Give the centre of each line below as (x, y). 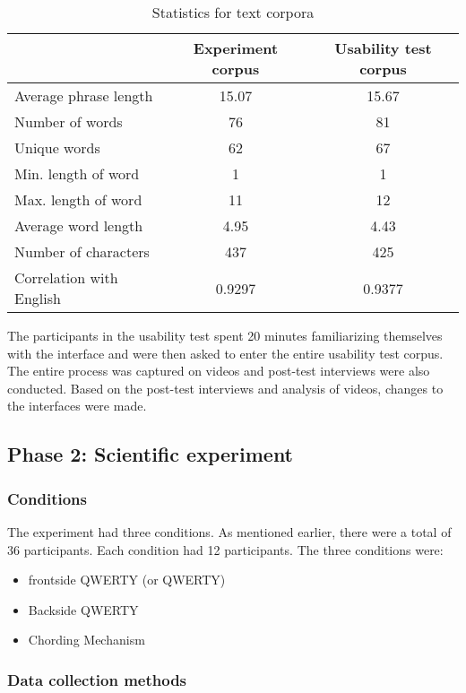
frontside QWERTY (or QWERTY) (127, 580)
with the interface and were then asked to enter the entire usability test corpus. (225, 353)
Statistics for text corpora (233, 12)
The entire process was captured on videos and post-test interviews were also (219, 371)
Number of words (69, 121)
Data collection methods (97, 679)
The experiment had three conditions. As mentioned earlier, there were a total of (229, 531)
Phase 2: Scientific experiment (151, 454)
